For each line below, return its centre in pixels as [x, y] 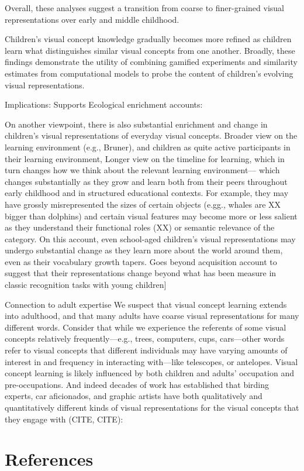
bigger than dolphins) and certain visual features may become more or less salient [151, 216]
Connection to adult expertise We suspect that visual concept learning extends [146, 304]
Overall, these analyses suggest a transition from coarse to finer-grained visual [145, 8]
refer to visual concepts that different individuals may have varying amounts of [146, 350]
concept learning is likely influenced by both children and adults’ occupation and [149, 373]
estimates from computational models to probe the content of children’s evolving [149, 73]
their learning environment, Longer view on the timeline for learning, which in [145, 158]
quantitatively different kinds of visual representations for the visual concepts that [152, 407]
